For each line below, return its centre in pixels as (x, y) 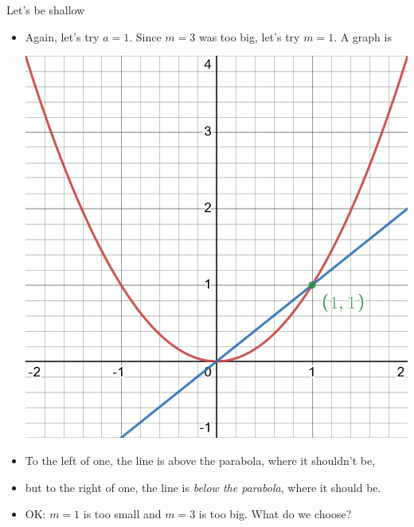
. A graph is (363, 36)
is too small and (122, 514)
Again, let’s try (62, 36)
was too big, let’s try (249, 36)
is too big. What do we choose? (275, 514)
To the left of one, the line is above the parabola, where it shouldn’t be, (200, 460)
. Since (145, 36)
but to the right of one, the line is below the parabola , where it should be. (203, 487)
